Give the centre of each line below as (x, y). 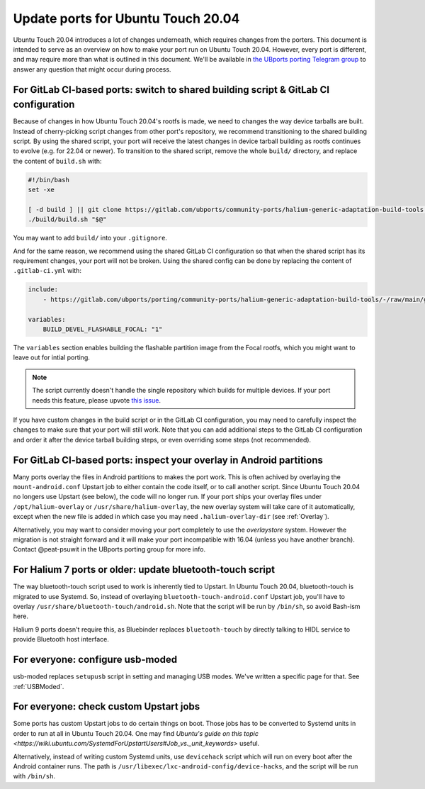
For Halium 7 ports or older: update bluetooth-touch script (144, 570)
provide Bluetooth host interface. (61, 639)
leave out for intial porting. (51, 357)
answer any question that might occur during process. (92, 69)
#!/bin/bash (49, 180)
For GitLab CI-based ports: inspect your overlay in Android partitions (168, 460)
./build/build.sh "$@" (67, 219)
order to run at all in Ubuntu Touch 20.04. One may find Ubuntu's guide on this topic (136, 733)
